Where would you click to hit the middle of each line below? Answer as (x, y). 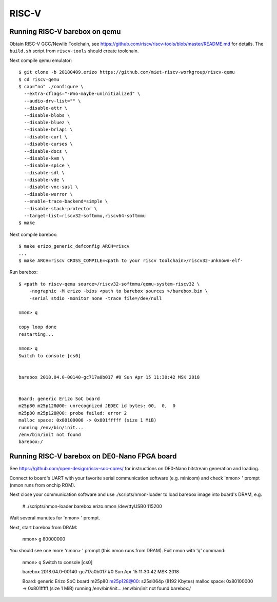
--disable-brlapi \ (48, 130)
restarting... (36, 334)
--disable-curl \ (46, 137)
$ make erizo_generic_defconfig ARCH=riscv (74, 246)
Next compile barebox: (34, 234)
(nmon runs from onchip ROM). (42, 485)
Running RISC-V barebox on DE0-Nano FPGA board (93, 456)
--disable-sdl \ (44, 173)
